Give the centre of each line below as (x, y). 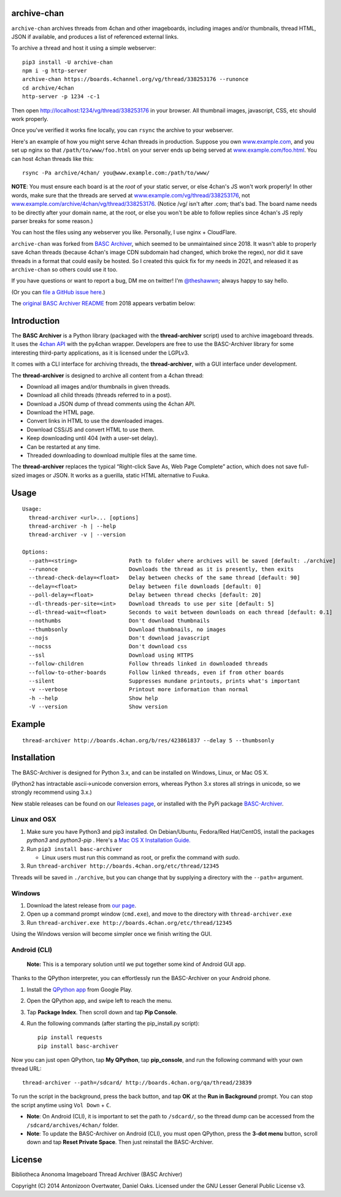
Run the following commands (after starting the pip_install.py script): (113, 1024)
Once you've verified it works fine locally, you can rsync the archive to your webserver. (122, 130)
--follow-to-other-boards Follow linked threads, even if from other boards (156, 672)
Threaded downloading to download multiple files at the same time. (112, 455)
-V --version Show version (98, 707)
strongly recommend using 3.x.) (52, 792)
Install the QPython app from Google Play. (80, 989)
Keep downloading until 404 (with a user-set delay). (92, 438)
